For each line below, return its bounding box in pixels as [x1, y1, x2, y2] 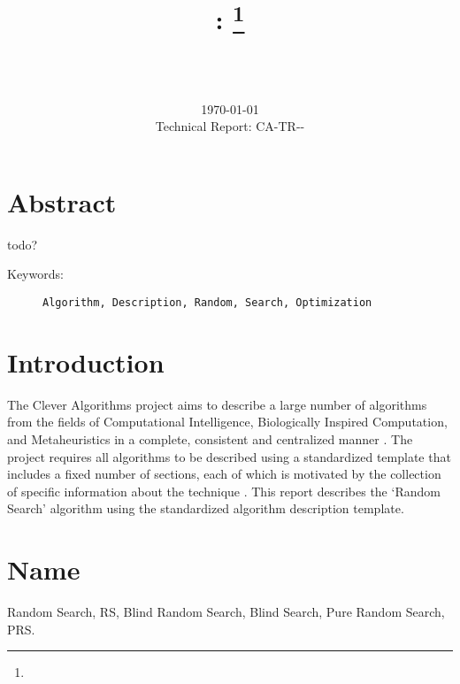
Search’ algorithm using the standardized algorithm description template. [7, 499, 404, 518]
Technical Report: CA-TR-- [155, 117, 305, 135]
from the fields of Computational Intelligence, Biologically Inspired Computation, [7, 412, 448, 431]
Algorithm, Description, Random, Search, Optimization [42, 296, 372, 309]
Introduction [7, 343, 165, 380]
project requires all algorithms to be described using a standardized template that [7, 447, 451, 465]
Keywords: [7, 265, 64, 283]
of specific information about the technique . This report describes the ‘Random [7, 481, 441, 500]
